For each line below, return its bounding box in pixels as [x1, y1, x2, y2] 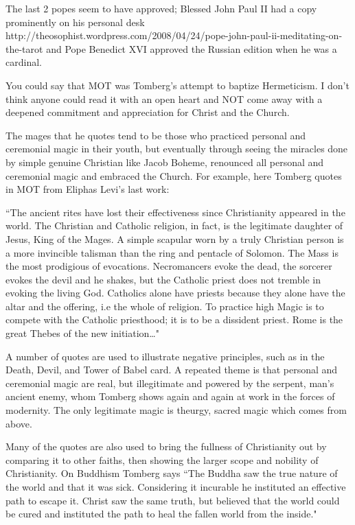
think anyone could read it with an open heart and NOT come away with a [5, 91, 323, 106]
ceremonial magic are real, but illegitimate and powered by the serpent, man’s [5, 375, 334, 390]
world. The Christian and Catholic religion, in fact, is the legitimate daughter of [5, 218, 343, 233]
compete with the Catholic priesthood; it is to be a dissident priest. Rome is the [5, 312, 343, 327]
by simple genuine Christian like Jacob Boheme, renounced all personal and [5, 154, 324, 169]
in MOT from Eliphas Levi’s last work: [5, 182, 170, 196]
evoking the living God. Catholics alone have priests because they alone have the [5, 285, 345, 300]
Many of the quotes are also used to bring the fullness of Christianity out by [5, 439, 327, 454]
